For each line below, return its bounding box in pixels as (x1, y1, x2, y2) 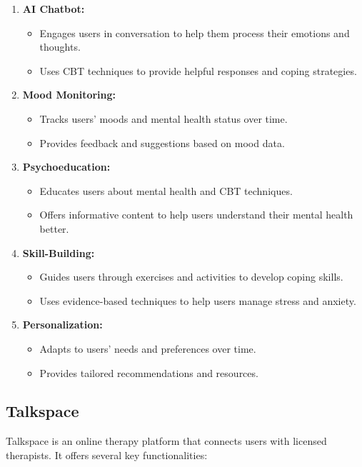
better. (39, 221, 69, 236)
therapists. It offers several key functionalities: (6, 447, 208, 462)
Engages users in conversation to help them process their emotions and (39, 25, 350, 40)
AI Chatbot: (22, 1, 85, 16)
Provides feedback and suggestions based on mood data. (39, 135, 285, 150)
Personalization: (22, 317, 103, 332)
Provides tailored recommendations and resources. (39, 365, 258, 380)
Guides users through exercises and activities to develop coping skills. (39, 269, 343, 284)
